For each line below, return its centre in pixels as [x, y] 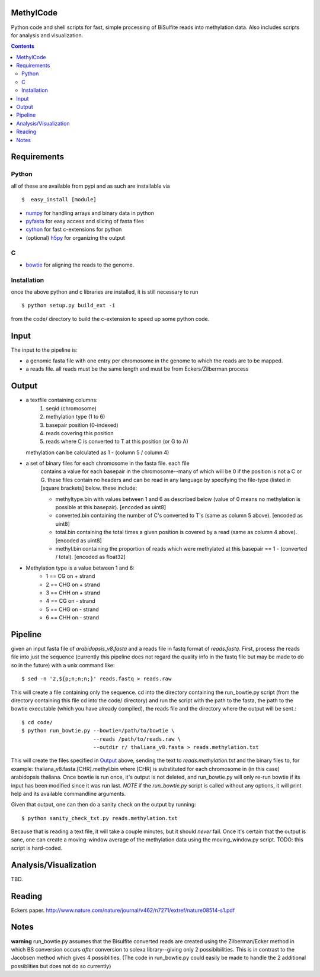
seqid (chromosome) [71, 408]
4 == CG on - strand [71, 601]
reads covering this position [80, 433]
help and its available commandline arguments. [68, 793]
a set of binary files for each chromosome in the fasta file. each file [108, 463]
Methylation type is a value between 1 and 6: [80, 568]
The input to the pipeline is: [44, 350]
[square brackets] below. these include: [89, 488]
